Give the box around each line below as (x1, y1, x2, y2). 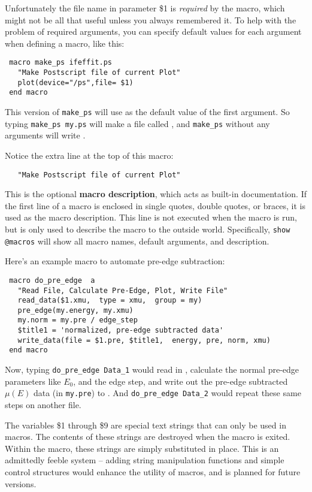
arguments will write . (5, 129, 86, 141)
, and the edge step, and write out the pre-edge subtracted (73, 375, 288, 387)
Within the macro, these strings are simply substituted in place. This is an (5, 442, 279, 454)
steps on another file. (5, 399, 81, 410)
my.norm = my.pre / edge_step (17, 316, 138, 325)
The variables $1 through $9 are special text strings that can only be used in (5, 418, 286, 431)
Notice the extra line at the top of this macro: (5, 149, 174, 161)
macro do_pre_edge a (9, 276, 95, 285)
